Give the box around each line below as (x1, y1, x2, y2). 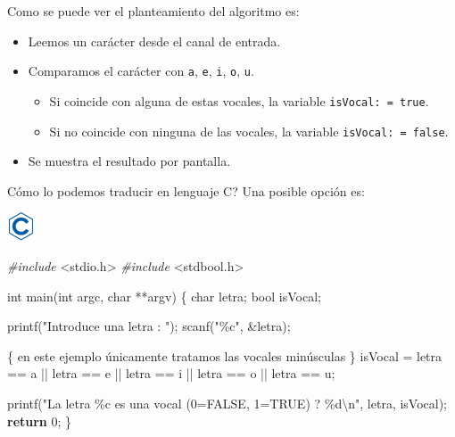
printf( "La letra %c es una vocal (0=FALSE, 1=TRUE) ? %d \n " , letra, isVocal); (7, 393, 448, 412)
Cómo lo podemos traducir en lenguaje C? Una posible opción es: (7, 181, 365, 200)
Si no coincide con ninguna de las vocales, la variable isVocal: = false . (49, 121, 449, 140)
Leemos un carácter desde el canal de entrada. (28, 31, 281, 50)
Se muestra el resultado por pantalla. (28, 152, 231, 170)
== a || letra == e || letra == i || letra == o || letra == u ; (7, 364, 335, 383)
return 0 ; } (7, 411, 72, 430)
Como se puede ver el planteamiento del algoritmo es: (7, 2, 300, 20)
